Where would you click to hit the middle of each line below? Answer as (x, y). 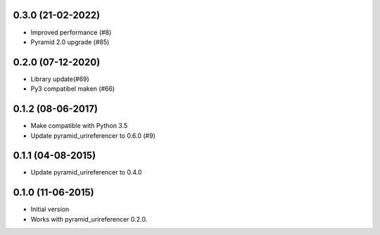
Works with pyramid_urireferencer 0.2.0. (89, 219)
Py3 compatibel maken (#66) (73, 89)
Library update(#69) (60, 79)
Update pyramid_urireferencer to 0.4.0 (86, 172)
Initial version (50, 209)
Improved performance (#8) (71, 32)
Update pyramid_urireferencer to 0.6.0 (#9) (93, 135)
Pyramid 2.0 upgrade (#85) (70, 42)
